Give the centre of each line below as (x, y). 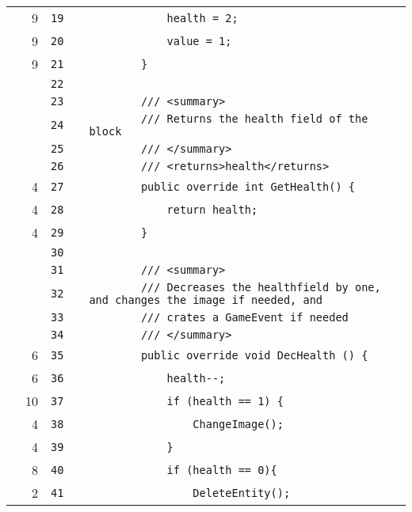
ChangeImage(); (238, 424)
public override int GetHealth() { (248, 186)
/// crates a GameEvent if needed (244, 317)
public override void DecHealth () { (254, 355)
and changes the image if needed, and (206, 300)
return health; (212, 209)
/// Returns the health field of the (254, 119)
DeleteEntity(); (242, 493)
